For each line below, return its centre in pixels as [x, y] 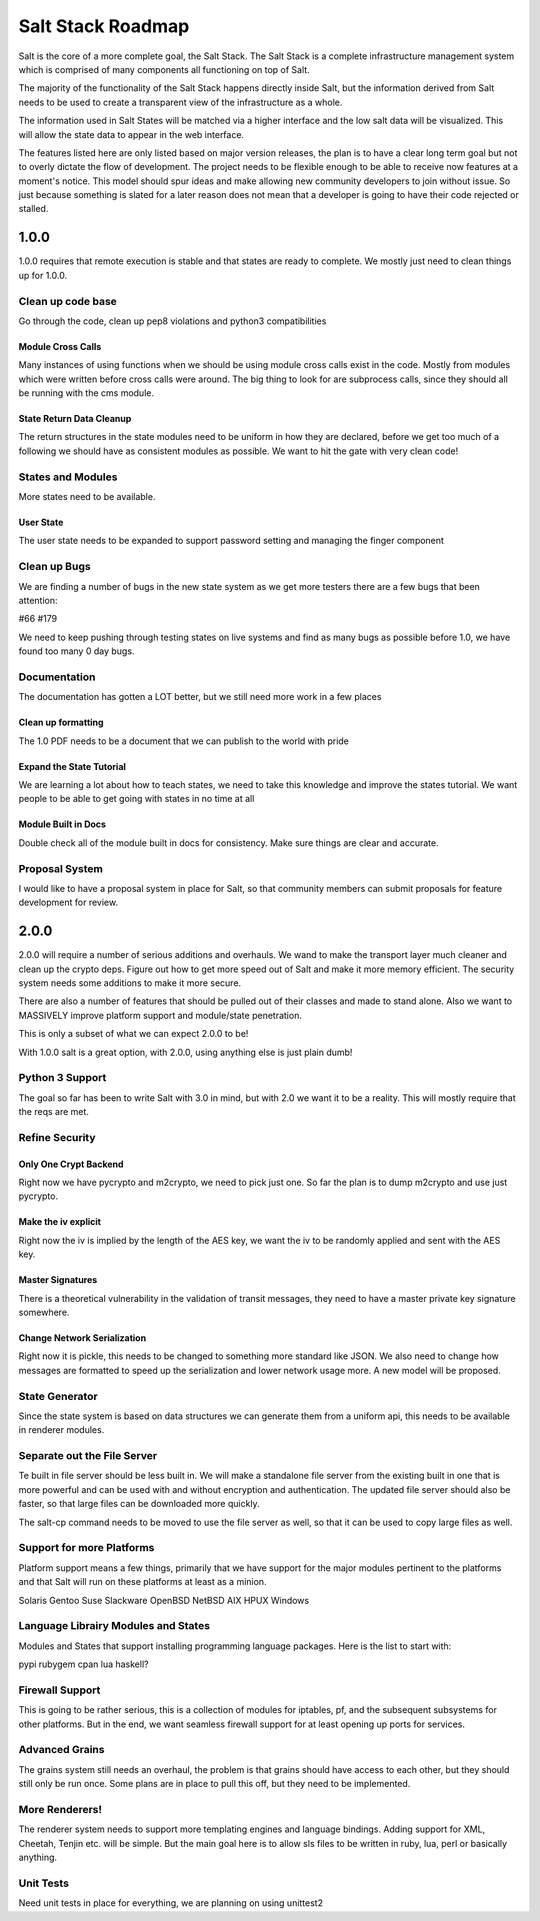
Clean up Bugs [54, 567]
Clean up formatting [61, 722]
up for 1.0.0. [43, 275]
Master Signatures [58, 1280]
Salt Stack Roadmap [104, 26]
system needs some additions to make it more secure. [130, 983]
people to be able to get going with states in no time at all [136, 799]
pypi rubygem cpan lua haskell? [83, 1664]
